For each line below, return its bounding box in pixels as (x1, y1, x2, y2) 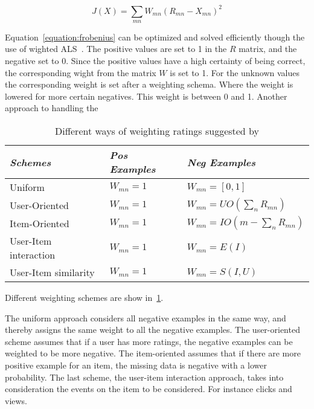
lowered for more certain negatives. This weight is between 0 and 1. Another (5, 89, 287, 102)
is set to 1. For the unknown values (170, 66, 300, 79)
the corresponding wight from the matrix (5, 66, 156, 79)
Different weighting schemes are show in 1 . (5, 291, 164, 304)
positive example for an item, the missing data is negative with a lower (5, 359, 267, 372)
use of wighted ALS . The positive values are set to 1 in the (5, 42, 227, 55)
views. (5, 394, 28, 407)
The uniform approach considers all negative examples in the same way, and (5, 311, 286, 324)
